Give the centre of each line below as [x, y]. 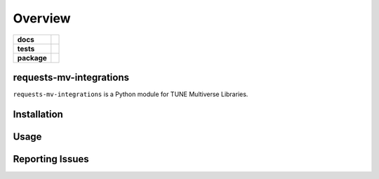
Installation [38, 114]
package [32, 58]
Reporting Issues [51, 159]
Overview [42, 18]
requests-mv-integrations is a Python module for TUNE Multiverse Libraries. [131, 94]
